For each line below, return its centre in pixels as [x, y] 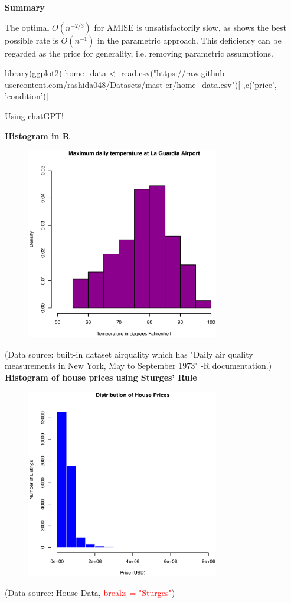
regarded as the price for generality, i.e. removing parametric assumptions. [139, 53]
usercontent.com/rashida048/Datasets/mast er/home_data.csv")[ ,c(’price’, [141, 84]
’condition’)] [27, 96]
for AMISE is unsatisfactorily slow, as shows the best [190, 27]
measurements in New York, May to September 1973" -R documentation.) [138, 366]
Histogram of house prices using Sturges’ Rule [101, 377]
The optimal [27, 27]
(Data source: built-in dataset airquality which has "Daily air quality [129, 354]
